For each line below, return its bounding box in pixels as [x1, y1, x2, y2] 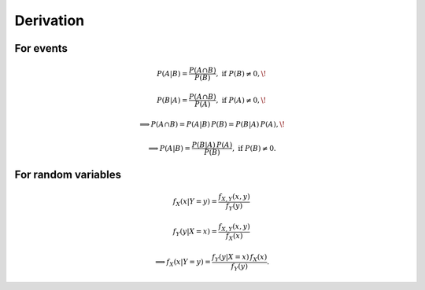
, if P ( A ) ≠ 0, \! [216, 95, 267, 105]
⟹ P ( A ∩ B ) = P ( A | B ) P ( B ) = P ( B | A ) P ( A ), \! [139, 119, 285, 129]
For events [14, 42, 68, 55]
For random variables [14, 167, 122, 181]
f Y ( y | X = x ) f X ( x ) [211, 252, 268, 263]
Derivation [14, 12, 85, 29]
